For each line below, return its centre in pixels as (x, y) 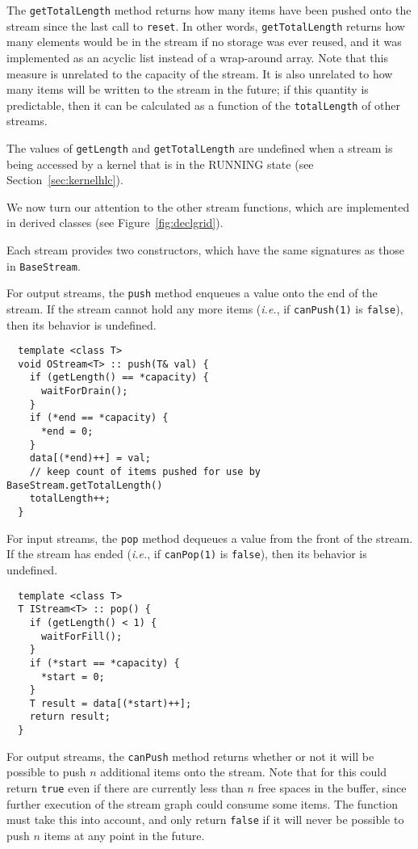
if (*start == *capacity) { (104, 663)
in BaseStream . (44, 265)
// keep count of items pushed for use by (145, 472)
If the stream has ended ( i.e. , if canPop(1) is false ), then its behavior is (187, 554)
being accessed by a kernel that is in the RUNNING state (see (160, 164)
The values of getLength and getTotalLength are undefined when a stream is (200, 147)
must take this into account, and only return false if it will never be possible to (205, 820)
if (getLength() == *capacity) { (119, 378)
